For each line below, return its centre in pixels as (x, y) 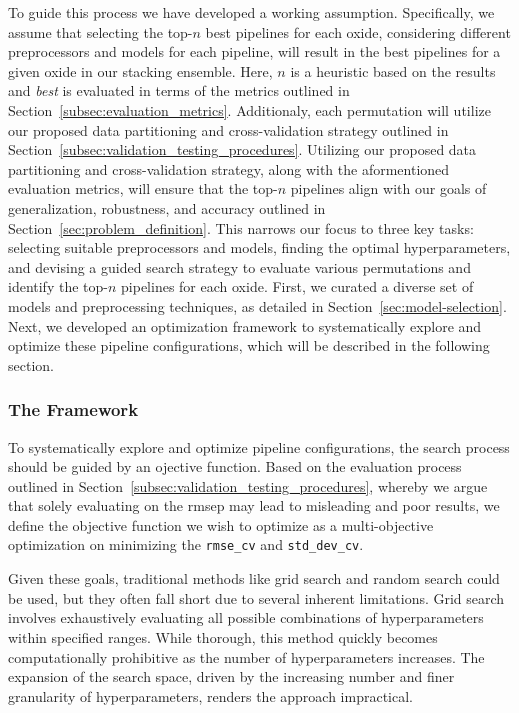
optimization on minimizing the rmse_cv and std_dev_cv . (186, 544)
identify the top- (58, 286)
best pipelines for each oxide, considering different (358, 31)
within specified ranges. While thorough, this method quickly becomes (223, 636)
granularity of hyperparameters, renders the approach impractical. (210, 695)
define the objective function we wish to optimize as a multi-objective (221, 524)
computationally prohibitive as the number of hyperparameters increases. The (246, 656)
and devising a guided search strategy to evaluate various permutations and (239, 266)
